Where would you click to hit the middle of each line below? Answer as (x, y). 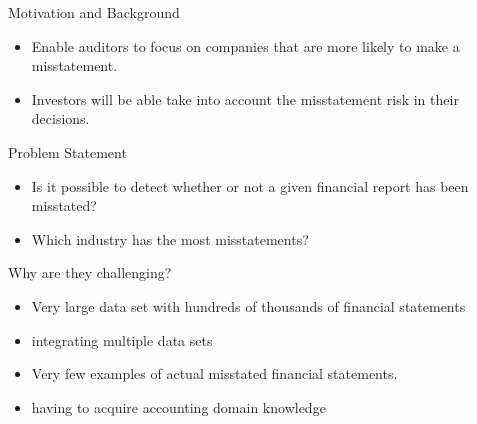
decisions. (60, 118)
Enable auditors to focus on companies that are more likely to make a (245, 45)
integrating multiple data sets (122, 339)
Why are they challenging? (90, 272)
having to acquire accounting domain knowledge (178, 406)
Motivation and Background (94, 12)
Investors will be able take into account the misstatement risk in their (245, 98)
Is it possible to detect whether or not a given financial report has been (250, 185)
